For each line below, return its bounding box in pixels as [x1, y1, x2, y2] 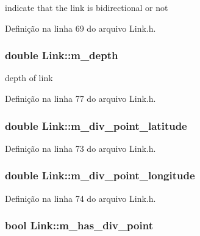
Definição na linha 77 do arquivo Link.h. [5, 92, 156, 104]
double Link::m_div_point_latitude [5, 118, 187, 133]
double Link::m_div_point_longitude [5, 168, 195, 183]
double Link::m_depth [5, 48, 118, 63]
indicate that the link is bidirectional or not [5, 1, 168, 13]
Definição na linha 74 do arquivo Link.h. [5, 191, 156, 204]
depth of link [5, 71, 53, 84]
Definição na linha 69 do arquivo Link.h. [5, 21, 156, 34]
